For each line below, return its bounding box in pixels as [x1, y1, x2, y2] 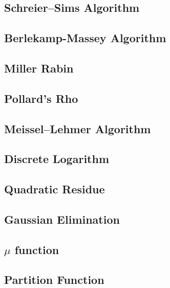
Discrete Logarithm [4, 151, 110, 167]
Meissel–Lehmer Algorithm [4, 120, 151, 136]
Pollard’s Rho [4, 90, 78, 106]
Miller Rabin [4, 60, 74, 76]
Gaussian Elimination [4, 211, 120, 227]
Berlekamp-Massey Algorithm [4, 30, 166, 46]
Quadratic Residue [4, 181, 105, 197]
